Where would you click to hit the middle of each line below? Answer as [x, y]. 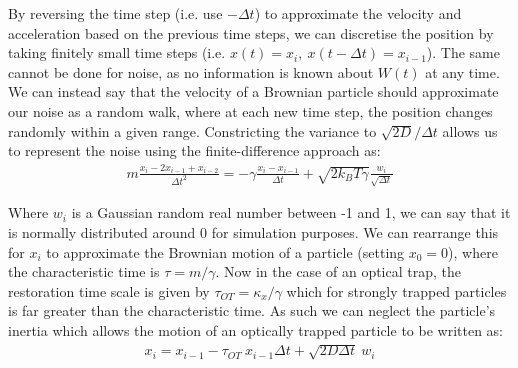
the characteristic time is [84, 271]
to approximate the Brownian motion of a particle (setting [225, 251]
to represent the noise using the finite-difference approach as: [194, 150]
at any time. [462, 71]
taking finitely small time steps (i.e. [117, 52]
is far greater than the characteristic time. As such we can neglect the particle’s [252, 310]
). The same [463, 52]
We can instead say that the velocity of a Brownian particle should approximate [253, 91]
